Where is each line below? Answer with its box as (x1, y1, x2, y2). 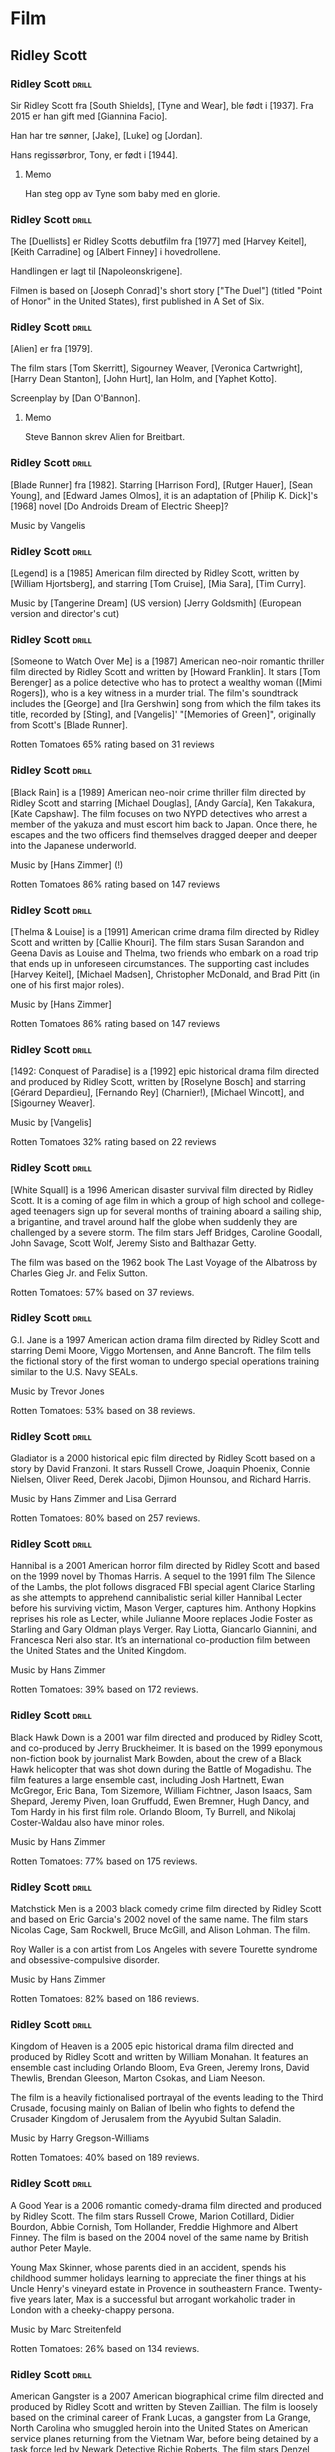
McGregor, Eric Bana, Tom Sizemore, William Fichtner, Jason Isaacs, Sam (10, 1784, 313, 1796)
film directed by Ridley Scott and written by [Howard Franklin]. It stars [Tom (10, 666, 321, 678)
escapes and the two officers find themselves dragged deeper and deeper (10, 828, 318, 841)
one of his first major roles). (10, 978, 125, 991)
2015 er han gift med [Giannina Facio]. (10, 110, 168, 122)
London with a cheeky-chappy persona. (10, 2303, 175, 2316)
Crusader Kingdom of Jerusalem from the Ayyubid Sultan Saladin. (10, 2113, 282, 2125)
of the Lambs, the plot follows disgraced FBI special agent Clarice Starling (10, 1581, 316, 1593)
